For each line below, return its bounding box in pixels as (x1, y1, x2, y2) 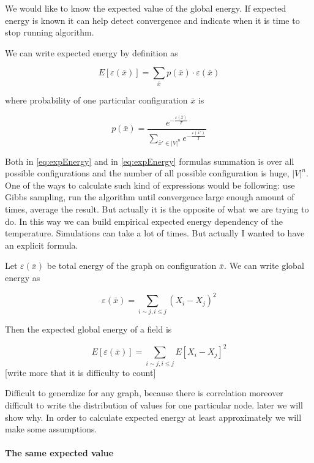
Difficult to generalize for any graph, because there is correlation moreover (5, 386, 283, 399)
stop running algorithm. (5, 26, 94, 39)
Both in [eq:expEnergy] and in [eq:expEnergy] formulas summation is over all (5, 154, 294, 167)
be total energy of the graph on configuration (47, 259, 217, 272)
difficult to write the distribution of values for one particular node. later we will (5, 398, 303, 411)
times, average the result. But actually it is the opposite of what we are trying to (5, 202, 309, 215)
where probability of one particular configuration (5, 94, 188, 107)
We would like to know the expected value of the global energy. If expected (5, 2, 286, 14)
